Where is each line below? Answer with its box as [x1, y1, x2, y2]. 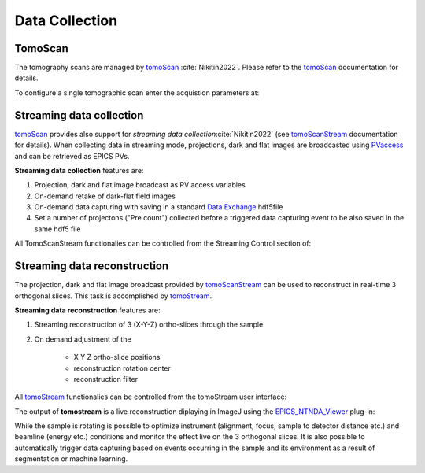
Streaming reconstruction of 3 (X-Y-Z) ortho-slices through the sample [34, 320, 264, 330]
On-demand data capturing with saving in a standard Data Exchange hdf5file [34, 202, 283, 212]
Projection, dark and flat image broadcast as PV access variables [34, 180, 246, 190]
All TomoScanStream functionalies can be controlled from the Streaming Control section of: [14, 238, 312, 248]
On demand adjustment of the [34, 334, 131, 344]
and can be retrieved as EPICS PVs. [14, 151, 130, 161]
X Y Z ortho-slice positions [73, 353, 161, 362]
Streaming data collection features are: [14, 165, 144, 175]
